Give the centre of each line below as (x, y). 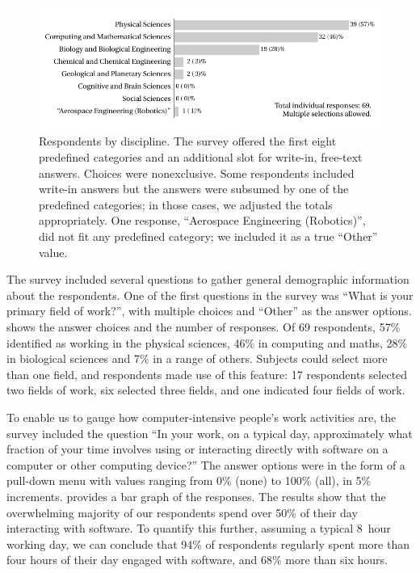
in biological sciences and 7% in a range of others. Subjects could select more (197, 358)
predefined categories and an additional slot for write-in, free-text (201, 157)
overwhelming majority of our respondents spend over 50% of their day (182, 512)
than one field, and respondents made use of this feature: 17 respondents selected (207, 374)
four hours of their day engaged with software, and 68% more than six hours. (197, 560)
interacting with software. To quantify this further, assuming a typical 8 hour (199, 528)
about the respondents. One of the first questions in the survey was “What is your (210, 295)
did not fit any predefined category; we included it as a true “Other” (208, 236)
